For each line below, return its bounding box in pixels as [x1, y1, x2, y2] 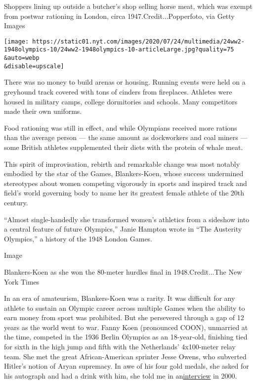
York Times [4, 276, 40, 287]
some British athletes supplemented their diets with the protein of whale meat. [4, 142, 243, 152]
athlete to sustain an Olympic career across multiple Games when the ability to [4, 302, 245, 313]
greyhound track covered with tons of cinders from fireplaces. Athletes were [4, 87, 232, 96]
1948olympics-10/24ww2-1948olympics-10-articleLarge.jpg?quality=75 [4, 46, 234, 53]
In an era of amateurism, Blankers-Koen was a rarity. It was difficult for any [4, 293, 235, 303]
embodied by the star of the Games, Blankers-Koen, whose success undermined [4, 168, 244, 179]
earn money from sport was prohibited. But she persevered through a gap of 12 [4, 312, 244, 323]
